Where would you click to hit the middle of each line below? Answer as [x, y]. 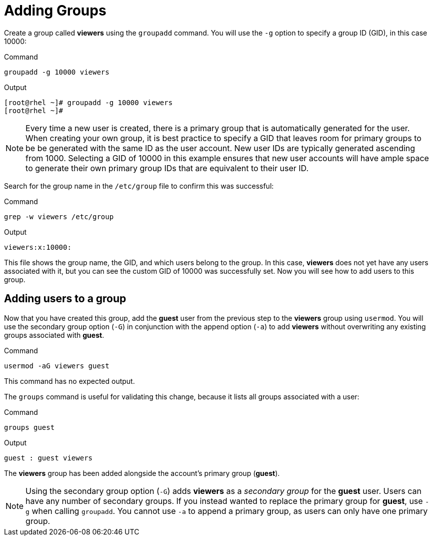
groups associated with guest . [54, 335]
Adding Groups [55, 11]
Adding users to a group [65, 299]
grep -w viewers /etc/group [59, 216]
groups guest [29, 427]
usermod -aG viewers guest [57, 366]
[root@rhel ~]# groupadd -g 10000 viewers [88, 102]
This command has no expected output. [69, 381]
